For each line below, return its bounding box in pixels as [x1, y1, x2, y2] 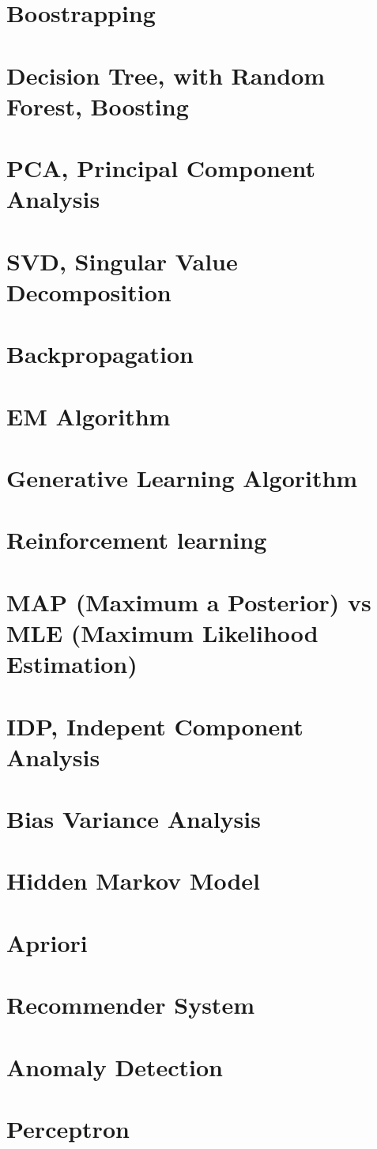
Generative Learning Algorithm [6, 462, 358, 493]
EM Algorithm [6, 399, 171, 432]
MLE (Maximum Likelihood [6, 616, 319, 648]
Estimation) [6, 648, 138, 680]
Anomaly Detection [6, 1050, 223, 1083]
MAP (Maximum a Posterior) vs [6, 585, 371, 618]
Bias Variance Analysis [6, 803, 261, 835]
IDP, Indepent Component [6, 709, 303, 742]
